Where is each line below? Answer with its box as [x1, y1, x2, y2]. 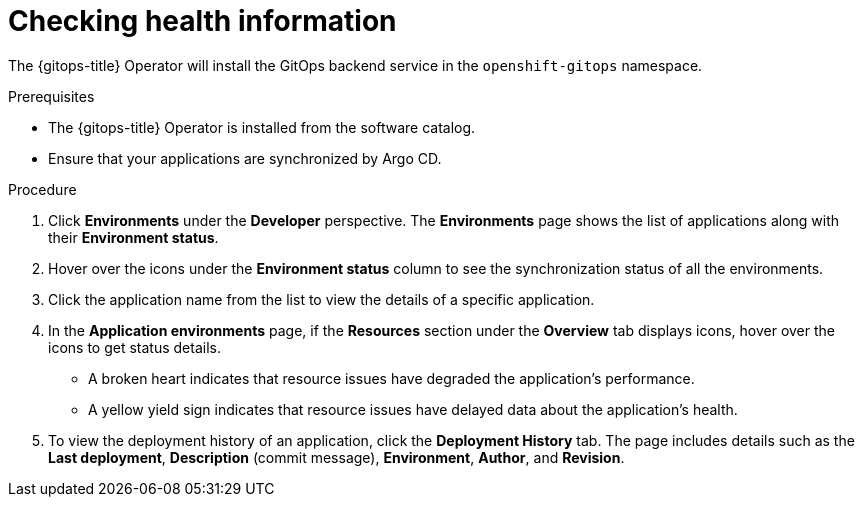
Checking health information [8, 4, 397, 38]
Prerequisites [8, 87, 95, 105]
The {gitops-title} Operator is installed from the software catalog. [48, 118, 476, 136]
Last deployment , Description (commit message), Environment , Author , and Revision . [48, 448, 625, 466]
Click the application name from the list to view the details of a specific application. [48, 290, 595, 308]
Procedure [8, 180, 77, 198]
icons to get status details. [48, 338, 221, 356]
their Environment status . [48, 228, 219, 246]
